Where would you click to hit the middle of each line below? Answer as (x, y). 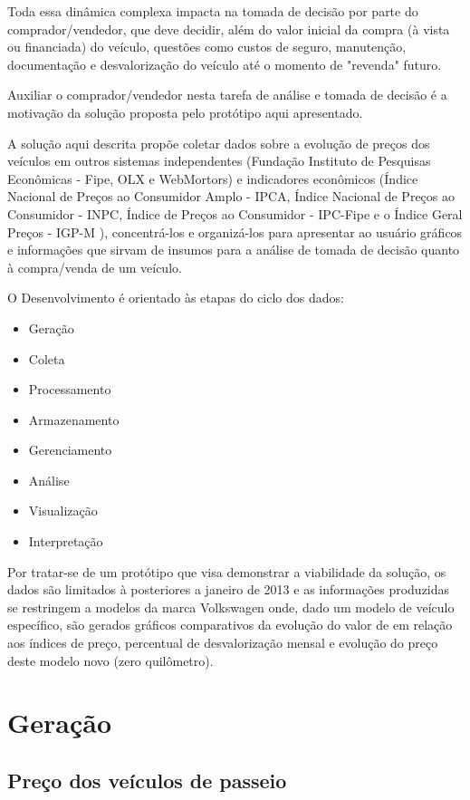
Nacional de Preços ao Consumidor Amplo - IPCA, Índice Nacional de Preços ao (231, 196)
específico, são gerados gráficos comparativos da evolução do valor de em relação (230, 625)
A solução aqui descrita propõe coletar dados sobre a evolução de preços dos (219, 143)
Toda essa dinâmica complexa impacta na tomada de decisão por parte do (213, 11)
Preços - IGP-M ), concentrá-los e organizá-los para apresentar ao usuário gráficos (235, 231)
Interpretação (66, 541)
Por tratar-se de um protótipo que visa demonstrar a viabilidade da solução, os (227, 571)
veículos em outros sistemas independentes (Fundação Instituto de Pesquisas (219, 161)
